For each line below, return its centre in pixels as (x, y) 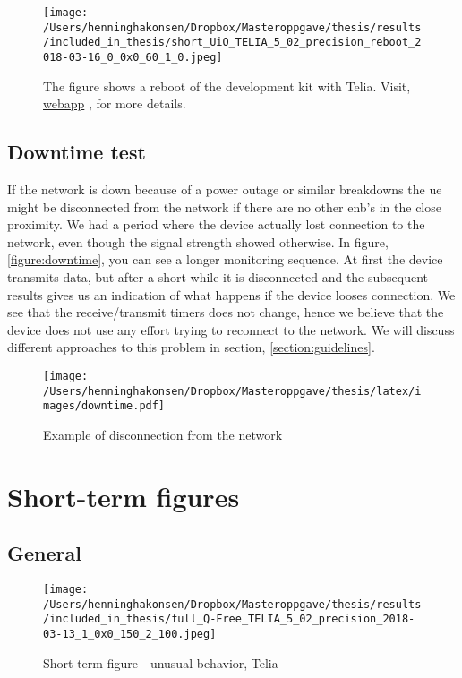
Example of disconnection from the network (163, 434)
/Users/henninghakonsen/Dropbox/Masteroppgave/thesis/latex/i (232, 391)
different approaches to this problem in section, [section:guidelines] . (191, 347)
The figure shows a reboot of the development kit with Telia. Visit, (227, 86)
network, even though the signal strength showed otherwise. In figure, (198, 241)
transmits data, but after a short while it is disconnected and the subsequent (218, 276)
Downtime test (77, 152)
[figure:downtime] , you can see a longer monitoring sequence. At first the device (225, 259)
